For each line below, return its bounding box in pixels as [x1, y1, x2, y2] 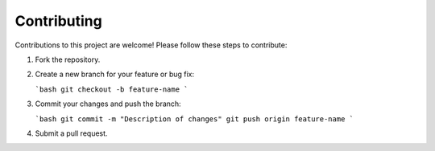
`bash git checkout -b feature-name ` [35, 84, 188, 94]
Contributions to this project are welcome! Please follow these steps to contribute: [14, 40, 288, 50]
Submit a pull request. [35, 129, 108, 138]
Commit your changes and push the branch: [35, 99, 181, 108]
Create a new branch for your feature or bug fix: [35, 69, 195, 80]
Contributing [14, 12, 102, 30]
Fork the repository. [35, 55, 101, 64]
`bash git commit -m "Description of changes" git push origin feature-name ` [35, 114, 354, 124]
